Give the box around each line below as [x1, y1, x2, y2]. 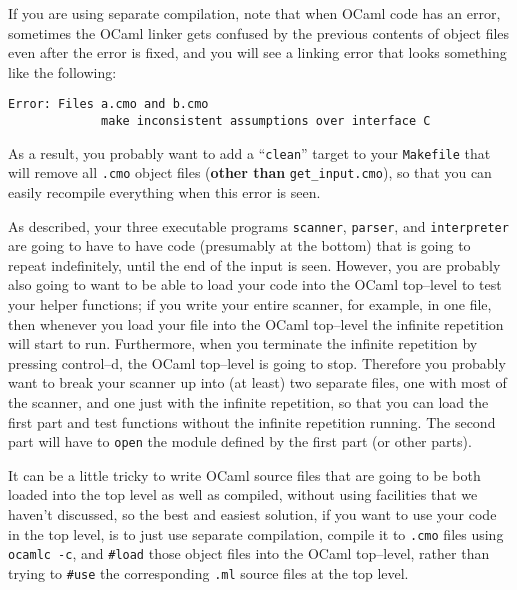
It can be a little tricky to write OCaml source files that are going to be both [8, 464, 481, 485]
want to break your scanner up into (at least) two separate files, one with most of [8, 372, 507, 393]
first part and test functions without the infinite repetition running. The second [8, 411, 496, 432]
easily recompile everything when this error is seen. [8, 182, 321, 202]
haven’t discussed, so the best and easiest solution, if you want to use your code [8, 504, 497, 525]
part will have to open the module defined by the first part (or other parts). [8, 431, 472, 452]
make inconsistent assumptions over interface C [101, 114, 431, 129]
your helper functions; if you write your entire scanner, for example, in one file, [8, 294, 492, 315]
